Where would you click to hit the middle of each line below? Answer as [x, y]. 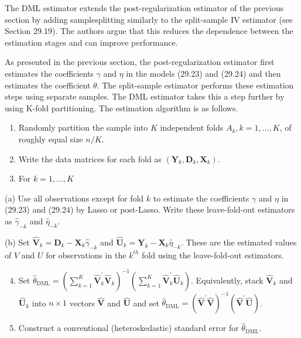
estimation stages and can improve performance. [91, 42]
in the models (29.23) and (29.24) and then [203, 73]
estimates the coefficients [49, 73]
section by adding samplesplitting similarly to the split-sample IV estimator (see [149, 19]
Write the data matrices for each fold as [90, 158]
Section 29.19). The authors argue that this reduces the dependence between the [149, 31]
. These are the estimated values [239, 242]
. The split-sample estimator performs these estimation [195, 85]
